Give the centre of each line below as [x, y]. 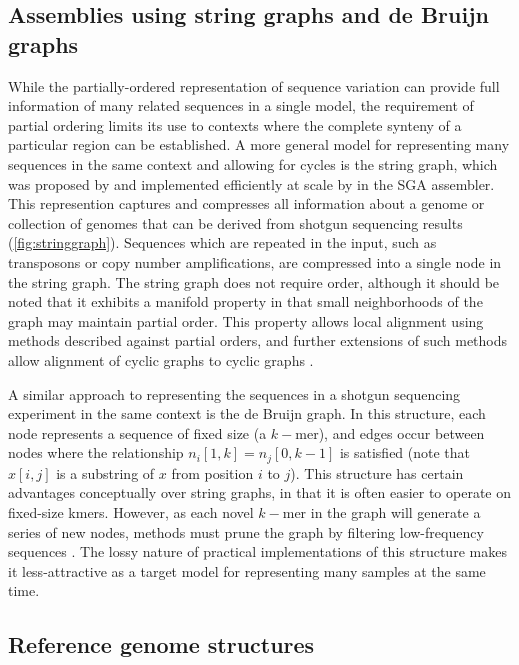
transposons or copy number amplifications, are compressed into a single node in [255, 261]
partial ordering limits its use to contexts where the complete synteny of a [235, 124]
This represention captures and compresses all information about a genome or [246, 203]
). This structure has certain [377, 472]
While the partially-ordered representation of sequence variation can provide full [254, 85]
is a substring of [105, 472]
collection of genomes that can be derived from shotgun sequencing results [235, 222]
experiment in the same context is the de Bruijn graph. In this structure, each [247, 413]
